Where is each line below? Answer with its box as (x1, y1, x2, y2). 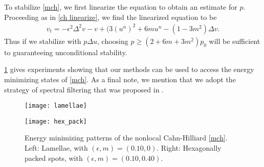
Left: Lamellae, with (25, 142, 88, 153)
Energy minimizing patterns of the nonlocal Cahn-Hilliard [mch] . (25, 132, 228, 143)
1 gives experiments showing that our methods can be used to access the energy (4, 64, 254, 75)
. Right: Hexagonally (157, 142, 222, 153)
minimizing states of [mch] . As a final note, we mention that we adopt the (4, 74, 236, 84)
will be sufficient (209, 35, 260, 46)
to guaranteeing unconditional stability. (4, 46, 127, 57)
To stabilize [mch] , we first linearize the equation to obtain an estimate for (4, 2, 237, 12)
